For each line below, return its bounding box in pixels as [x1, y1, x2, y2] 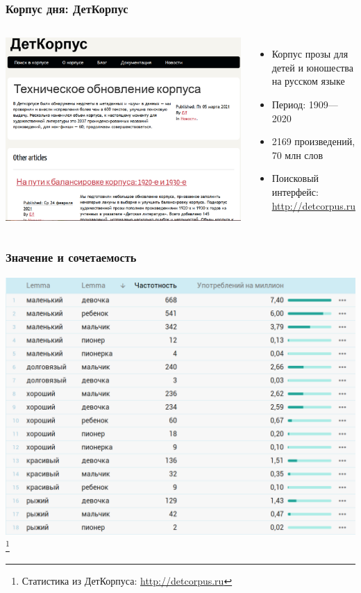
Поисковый [271, 171, 319, 185]
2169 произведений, [271, 134, 355, 149]
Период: [271, 97, 306, 111]
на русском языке [271, 74, 345, 88]
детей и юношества [271, 60, 353, 74]
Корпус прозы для [271, 47, 349, 61]
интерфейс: [271, 184, 319, 199]
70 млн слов [271, 147, 324, 162]
